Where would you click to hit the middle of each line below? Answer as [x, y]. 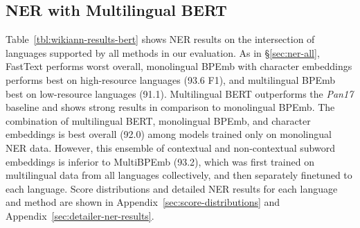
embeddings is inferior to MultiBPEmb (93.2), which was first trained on [160, 161]
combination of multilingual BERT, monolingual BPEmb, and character [158, 120]
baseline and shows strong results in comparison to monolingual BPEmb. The [170, 107]
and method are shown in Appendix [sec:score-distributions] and [143, 202]
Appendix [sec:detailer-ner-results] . [80, 215]
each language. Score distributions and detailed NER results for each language [172, 188]
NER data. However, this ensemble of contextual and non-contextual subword [170, 147]
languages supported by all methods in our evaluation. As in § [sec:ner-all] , [163, 52]
